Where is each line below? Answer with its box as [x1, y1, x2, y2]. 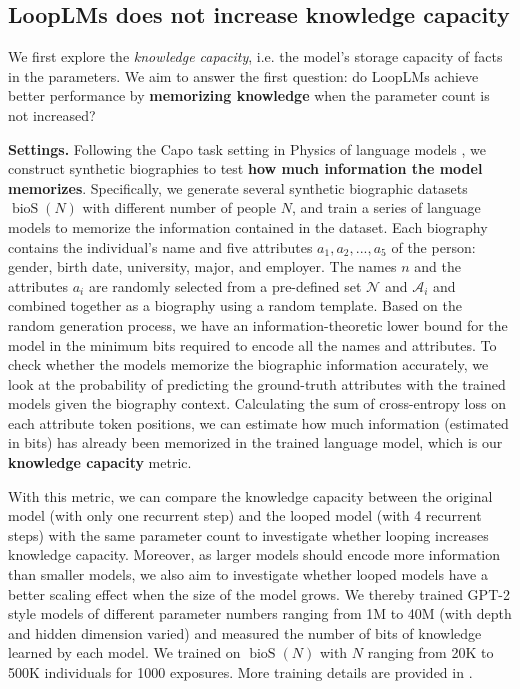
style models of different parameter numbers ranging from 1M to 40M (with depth [8, 603, 512, 624]
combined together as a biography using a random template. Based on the [8, 295, 462, 316]
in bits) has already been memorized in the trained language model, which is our [8, 432, 503, 453]
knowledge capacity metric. [8, 452, 192, 473]
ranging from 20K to [367, 642, 494, 663]
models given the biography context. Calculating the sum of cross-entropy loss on [8, 393, 506, 414]
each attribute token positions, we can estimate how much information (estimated [8, 412, 509, 433]
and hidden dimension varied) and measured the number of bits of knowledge [8, 622, 482, 643]
